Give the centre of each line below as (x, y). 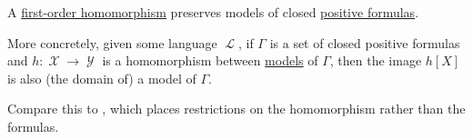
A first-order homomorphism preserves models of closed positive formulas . (213, 12)
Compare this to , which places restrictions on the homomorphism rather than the (236, 109)
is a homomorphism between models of (210, 60)
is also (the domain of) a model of (102, 78)
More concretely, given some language (112, 42)
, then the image (376, 60)
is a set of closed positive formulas (365, 42)
